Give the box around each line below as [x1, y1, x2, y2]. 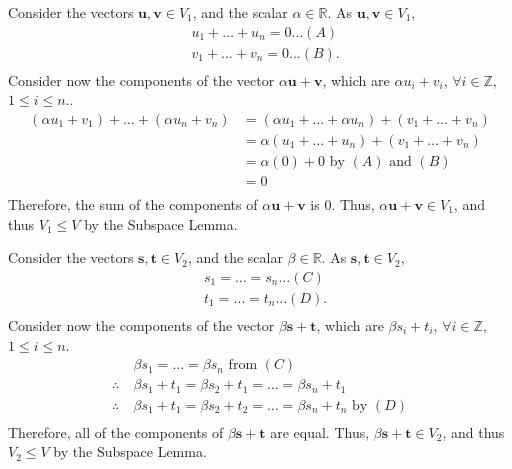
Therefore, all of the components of [8, 421, 224, 442]
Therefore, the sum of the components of [8, 194, 258, 215]
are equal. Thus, [270, 421, 370, 442]
